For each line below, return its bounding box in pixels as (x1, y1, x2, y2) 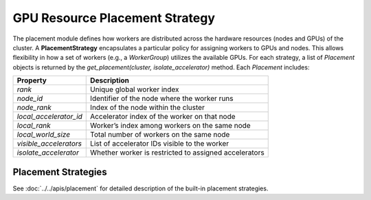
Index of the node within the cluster (90, 103, 205, 113)
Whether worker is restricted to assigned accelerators (90, 148, 265, 157)
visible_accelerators (16, 139, 82, 148)
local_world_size (16, 130, 71, 140)
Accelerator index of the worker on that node (90, 112, 236, 122)
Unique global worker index (90, 85, 179, 94)
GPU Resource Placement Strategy (12, 10, 216, 25)
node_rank (16, 103, 52, 113)
